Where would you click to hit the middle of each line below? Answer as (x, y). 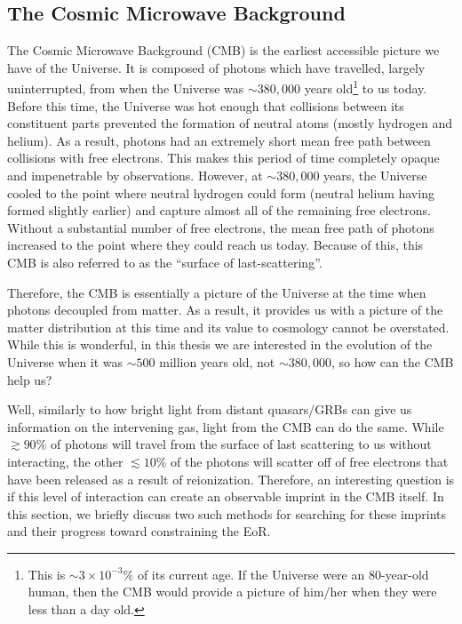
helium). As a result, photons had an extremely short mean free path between (219, 140)
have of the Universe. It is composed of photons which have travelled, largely (216, 67)
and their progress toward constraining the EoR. (139, 531)
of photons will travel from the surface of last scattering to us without (241, 444)
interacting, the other (65, 461)
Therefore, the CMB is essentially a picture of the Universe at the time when (217, 292)
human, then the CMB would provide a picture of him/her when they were (232, 592)
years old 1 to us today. (366, 87)
